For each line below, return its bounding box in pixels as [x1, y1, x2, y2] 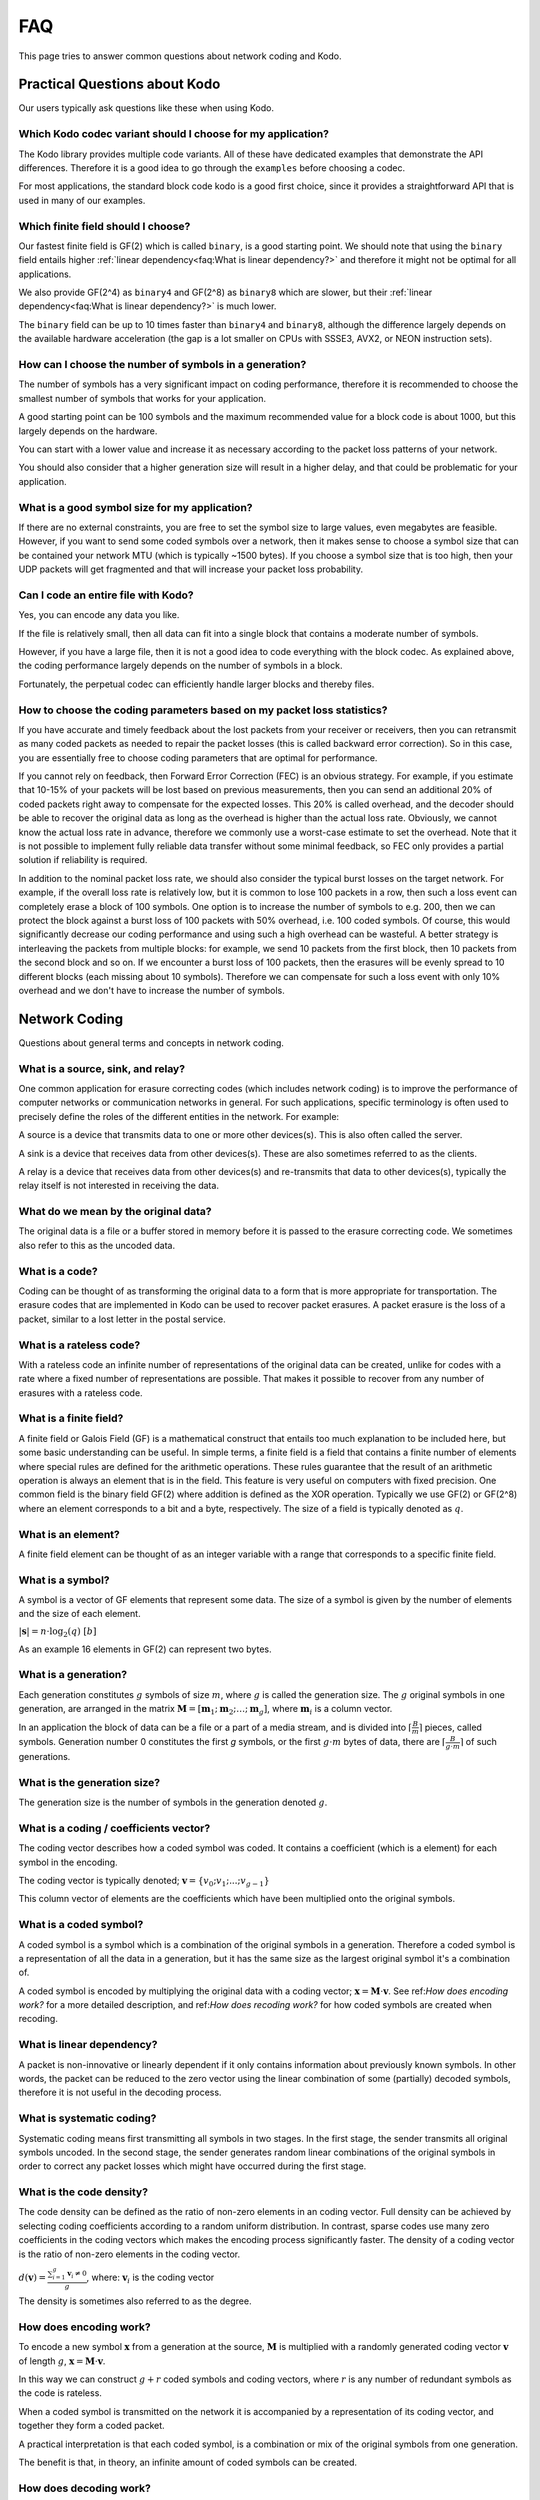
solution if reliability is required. [18, 854, 148, 866]
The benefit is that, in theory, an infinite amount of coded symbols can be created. [18, 2456, 358, 2468]
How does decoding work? [18, 2481, 152, 2495]
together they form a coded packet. [18, 2420, 165, 2432]
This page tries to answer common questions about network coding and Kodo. [18, 50, 342, 62]
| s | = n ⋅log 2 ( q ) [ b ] [18, 1625, 97, 1639]
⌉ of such [459, 1736, 497, 1748]
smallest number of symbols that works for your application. [18, 392, 267, 404]
